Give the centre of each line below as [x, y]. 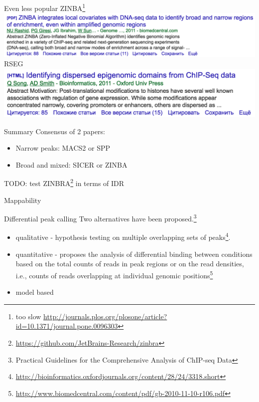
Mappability [23, 200]
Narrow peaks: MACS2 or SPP [63, 148]
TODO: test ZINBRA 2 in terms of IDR [64, 183]
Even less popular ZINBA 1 [45, 7]
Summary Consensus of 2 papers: [55, 131]
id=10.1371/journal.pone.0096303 [67, 326]
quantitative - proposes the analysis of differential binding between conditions [134, 254]
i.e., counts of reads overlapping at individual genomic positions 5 [114, 274]
